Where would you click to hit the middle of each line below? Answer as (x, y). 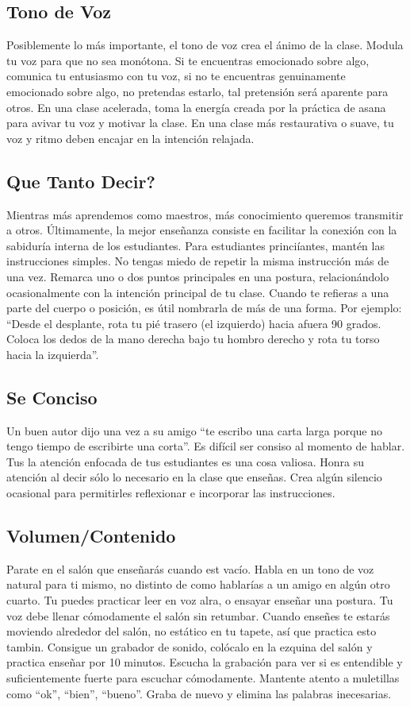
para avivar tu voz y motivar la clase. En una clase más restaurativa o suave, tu (200, 123)
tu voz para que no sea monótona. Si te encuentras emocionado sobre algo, (188, 60)
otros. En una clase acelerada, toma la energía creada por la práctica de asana (196, 107)
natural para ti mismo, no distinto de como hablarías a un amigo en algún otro (198, 584)
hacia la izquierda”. (53, 354)
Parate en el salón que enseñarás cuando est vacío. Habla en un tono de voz (190, 568)
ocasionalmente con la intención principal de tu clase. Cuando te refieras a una (198, 292)
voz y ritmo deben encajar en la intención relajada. (130, 138)
